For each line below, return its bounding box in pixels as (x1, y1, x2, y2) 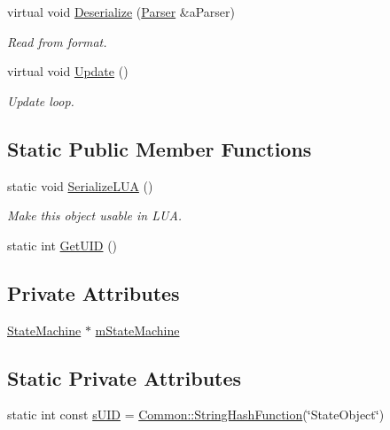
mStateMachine (95, 320, 180, 339)
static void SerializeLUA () (7, 176, 153, 195)
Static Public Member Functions (7, 134, 312, 162)
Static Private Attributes (7, 364, 242, 391)
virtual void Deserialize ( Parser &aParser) (7, 3, 235, 20)
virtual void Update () (7, 62, 129, 81)
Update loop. (7, 91, 74, 110)
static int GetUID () (7, 235, 118, 254)
